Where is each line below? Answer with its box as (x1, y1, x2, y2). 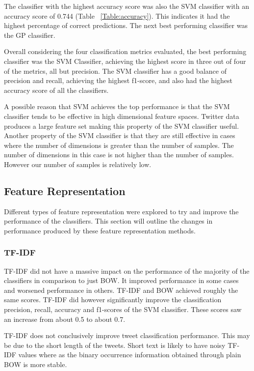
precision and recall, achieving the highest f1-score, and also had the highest (4, 75, 233, 86)
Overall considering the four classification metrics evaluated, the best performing (4, 46, 247, 57)
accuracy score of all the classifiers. (4, 85, 109, 95)
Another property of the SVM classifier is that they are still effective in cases (4, 130, 235, 141)
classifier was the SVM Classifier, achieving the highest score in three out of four (4, 56, 246, 66)
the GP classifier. (4, 29, 55, 40)
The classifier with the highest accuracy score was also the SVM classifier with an (4, 1, 250, 11)
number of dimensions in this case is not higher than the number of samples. (4, 149, 234, 160)
